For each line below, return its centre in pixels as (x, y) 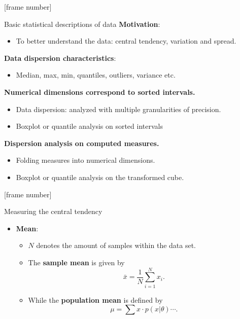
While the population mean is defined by (95, 299)
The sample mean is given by (76, 262)
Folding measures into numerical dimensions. (85, 160)
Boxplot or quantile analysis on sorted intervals (89, 126)
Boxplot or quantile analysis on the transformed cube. (100, 177)
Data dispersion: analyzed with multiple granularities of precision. (118, 109)
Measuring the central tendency (53, 211)
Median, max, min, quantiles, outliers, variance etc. (96, 75)
